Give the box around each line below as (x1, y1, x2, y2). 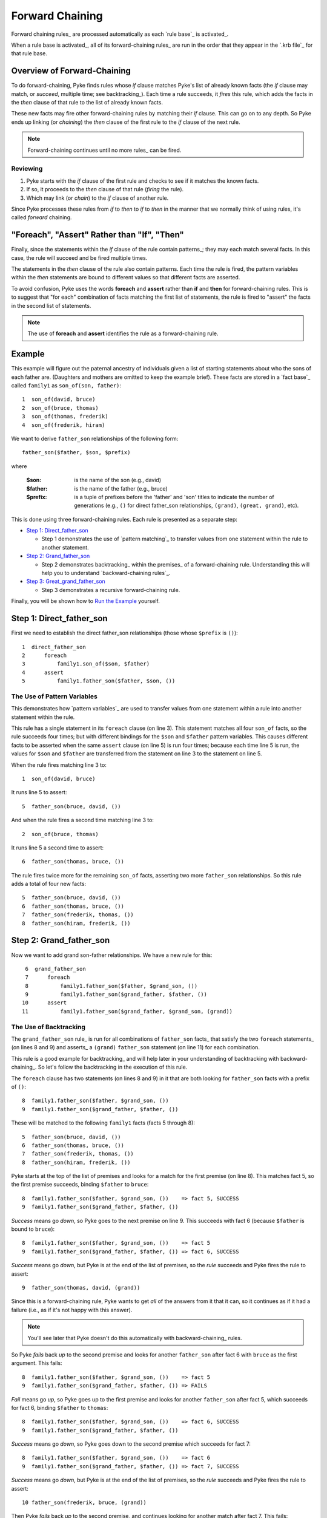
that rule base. (11, 50, 48, 57)
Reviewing (11, 165, 43, 173)
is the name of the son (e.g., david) (74, 477, 162, 484)
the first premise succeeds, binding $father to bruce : (11, 1181, 149, 1188)
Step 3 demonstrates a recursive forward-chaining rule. (41, 586, 180, 593)
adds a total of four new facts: (11, 880, 87, 888)
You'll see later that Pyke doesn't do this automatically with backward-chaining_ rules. (27, 1334, 242, 1341)
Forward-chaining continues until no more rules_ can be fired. (27, 146, 182, 154)
